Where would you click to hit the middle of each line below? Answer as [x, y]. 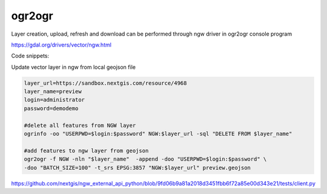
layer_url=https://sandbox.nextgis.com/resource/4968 [105, 83]
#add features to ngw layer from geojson [86, 150]
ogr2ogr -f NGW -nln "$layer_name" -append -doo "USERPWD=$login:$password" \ [145, 159]
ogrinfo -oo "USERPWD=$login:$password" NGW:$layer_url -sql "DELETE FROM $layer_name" [158, 134]
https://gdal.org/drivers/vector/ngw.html [61, 45]
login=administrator [54, 100]
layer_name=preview [53, 92]
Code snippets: [30, 56]
